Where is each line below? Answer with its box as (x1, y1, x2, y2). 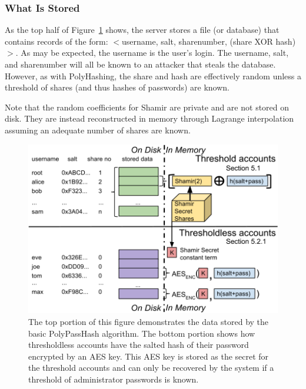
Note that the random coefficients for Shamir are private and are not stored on (5, 100, 290, 113)
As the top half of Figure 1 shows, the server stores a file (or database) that (5, 24, 280, 36)
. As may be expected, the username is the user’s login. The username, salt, (15, 46, 289, 59)
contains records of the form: (5, 35, 108, 47)
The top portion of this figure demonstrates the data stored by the (28, 316, 269, 328)
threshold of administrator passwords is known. (28, 373, 199, 385)
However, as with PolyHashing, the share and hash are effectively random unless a (5, 69, 301, 82)
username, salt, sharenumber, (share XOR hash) (121, 35, 296, 47)
